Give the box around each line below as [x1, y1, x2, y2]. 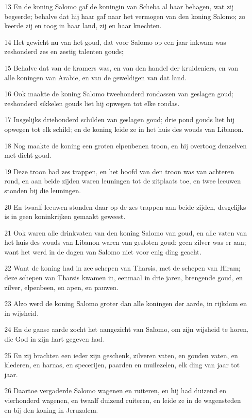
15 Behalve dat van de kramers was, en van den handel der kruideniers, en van [4, 62, 238, 73]
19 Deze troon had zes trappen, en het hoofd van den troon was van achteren [4, 166, 234, 176]
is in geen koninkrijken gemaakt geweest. [4, 211, 126, 221]
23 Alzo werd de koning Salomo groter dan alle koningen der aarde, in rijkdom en [4, 298, 247, 309]
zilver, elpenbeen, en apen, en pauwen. [4, 282, 118, 292]
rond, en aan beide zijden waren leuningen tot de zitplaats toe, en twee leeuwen [4, 176, 241, 186]
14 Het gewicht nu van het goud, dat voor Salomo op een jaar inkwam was [4, 36, 226, 47]
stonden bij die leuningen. [4, 185, 81, 195]
